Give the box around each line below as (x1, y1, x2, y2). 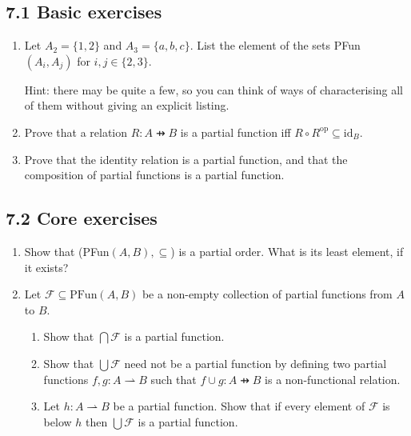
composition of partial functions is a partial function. (24, 166, 285, 183)
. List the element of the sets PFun (190, 37, 361, 54)
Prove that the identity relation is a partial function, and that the (24, 150, 348, 167)
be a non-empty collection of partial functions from (142, 286, 393, 302)
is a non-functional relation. (265, 370, 401, 387)
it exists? (24, 258, 69, 275)
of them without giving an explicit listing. (24, 97, 229, 114)
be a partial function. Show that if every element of (113, 398, 365, 414)
